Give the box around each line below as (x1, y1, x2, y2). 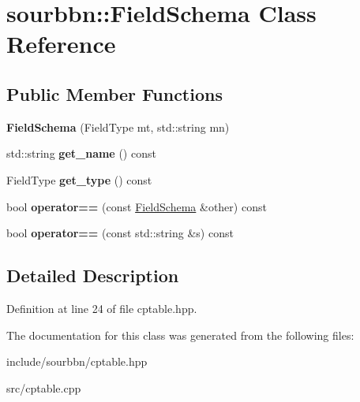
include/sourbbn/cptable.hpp (6, 353, 148, 370)
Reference (6, 28, 116, 60)
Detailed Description (6, 263, 179, 288)
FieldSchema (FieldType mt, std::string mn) (6, 118, 230, 135)
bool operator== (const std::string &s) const (6, 225, 234, 241)
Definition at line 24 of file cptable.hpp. (6, 300, 197, 316)
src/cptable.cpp (6, 379, 81, 396)
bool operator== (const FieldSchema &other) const (6, 198, 267, 214)
